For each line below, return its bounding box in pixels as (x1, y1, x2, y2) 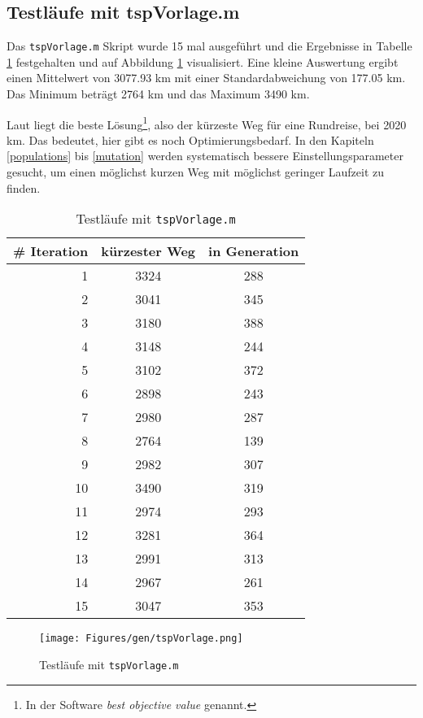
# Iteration (13, 242, 89, 261)
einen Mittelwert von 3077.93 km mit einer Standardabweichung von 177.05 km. (7, 69, 406, 86)
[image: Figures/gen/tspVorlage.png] (39, 633, 243, 645)
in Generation (208, 242, 299, 261)
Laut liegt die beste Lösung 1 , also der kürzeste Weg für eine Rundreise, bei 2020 (7, 113, 407, 133)
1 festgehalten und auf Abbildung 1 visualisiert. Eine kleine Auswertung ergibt (7, 53, 399, 70)
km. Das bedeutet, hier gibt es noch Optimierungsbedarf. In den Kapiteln (7, 131, 374, 148)
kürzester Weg (101, 242, 196, 261)
